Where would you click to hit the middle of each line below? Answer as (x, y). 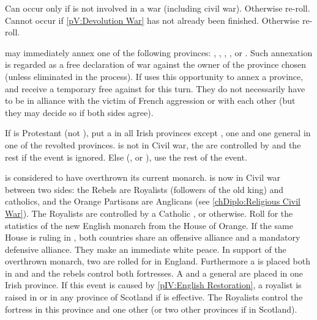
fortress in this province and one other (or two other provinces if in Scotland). (151, 309)
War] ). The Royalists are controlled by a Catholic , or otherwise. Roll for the (149, 213)
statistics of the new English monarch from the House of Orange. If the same (149, 225)
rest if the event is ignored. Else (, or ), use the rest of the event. (126, 157)
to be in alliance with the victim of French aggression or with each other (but (150, 100)
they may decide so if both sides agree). (79, 112)
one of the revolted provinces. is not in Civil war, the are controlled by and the (153, 144)
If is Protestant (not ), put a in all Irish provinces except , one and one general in (158, 133)
